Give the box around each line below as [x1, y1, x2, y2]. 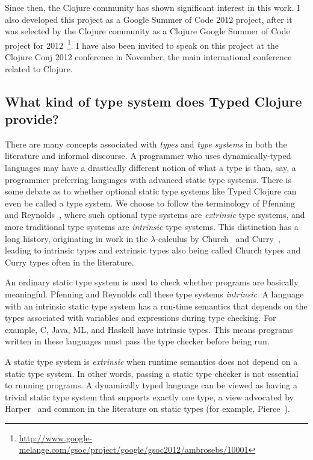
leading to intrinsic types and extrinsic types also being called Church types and [5, 244, 301, 256]
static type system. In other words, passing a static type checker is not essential [5, 367, 299, 379]
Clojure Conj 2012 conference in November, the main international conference [5, 51, 292, 63]
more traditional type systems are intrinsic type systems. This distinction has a [5, 220, 299, 232]
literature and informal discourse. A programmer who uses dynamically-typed [5, 149, 291, 162]
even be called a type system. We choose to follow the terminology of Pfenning [5, 196, 295, 209]
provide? [5, 110, 60, 128]
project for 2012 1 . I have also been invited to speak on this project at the [5, 37, 279, 51]
